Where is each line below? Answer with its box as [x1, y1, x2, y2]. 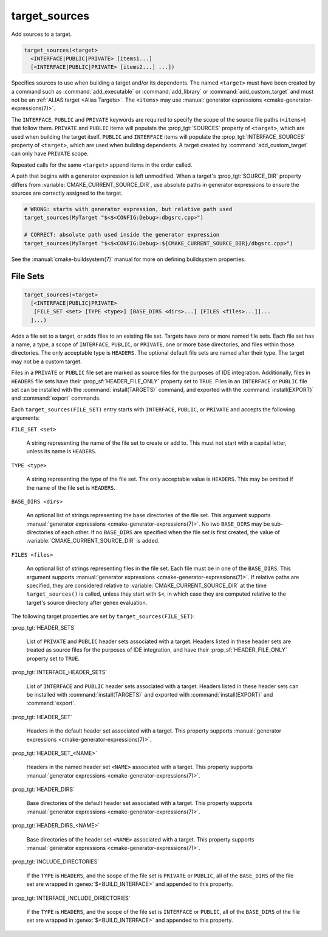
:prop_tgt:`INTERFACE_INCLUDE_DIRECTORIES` [11, 894, 131, 902]
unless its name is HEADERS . [26, 448, 97, 455]
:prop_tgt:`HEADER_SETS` [11, 624, 76, 631]
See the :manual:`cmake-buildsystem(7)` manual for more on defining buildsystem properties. [11, 256, 246, 263]
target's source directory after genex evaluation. [26, 599, 148, 606]
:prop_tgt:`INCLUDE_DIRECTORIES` [11, 858, 100, 865]
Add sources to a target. [11, 30, 72, 38]
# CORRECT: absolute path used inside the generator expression [24, 231, 220, 239]
